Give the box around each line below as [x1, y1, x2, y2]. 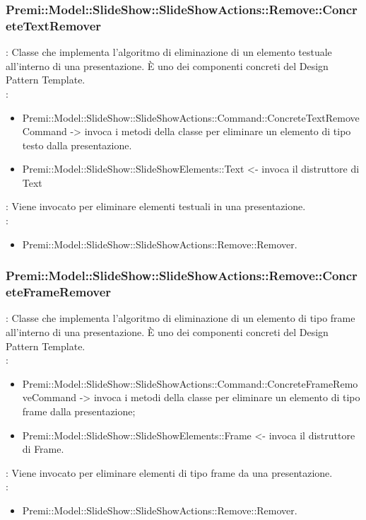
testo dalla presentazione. [22, 137, 132, 152]
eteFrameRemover [6, 283, 112, 301]
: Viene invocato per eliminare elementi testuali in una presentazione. [6, 199, 306, 214]
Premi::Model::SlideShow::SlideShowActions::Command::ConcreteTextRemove [22, 110, 360, 125]
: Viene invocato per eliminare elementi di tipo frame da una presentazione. [6, 465, 333, 480]
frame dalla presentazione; [22, 403, 136, 418]
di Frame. [22, 441, 64, 456]
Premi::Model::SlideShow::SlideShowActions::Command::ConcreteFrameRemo [22, 376, 358, 391]
